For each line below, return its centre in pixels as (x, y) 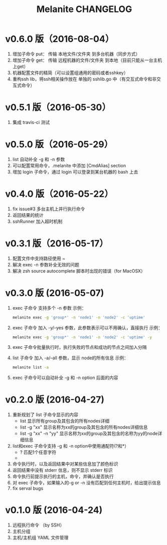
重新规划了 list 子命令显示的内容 (45, 415)
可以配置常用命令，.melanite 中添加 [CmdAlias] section (69, 165)
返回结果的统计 (28, 215)
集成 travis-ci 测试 (31, 122)
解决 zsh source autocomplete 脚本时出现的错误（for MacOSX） (79, 271)
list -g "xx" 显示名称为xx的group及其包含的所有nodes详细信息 (84, 427)
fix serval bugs (28, 488)
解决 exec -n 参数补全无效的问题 (46, 264)
